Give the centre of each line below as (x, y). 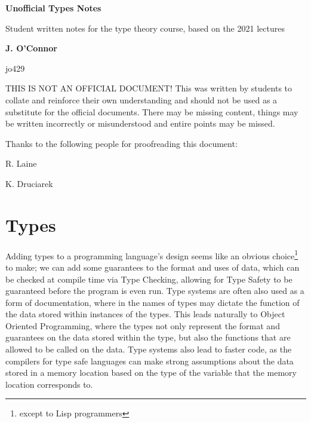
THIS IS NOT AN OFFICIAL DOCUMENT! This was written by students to (149, 88)
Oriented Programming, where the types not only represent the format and (143, 325)
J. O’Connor (31, 48)
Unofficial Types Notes (53, 8)
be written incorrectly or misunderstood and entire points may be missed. (140, 123)
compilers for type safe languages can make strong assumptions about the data (150, 361)
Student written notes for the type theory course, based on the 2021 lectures (145, 28)
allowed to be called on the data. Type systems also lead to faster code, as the (149, 349)
